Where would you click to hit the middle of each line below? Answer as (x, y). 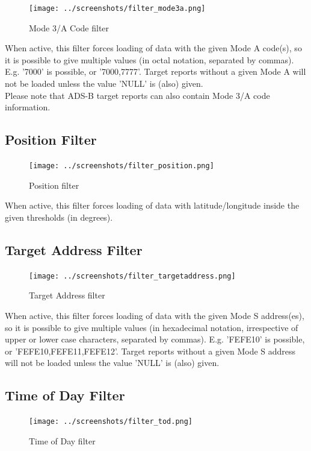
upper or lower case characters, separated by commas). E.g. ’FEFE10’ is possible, (155, 339)
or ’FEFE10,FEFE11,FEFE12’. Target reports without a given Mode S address (150, 351)
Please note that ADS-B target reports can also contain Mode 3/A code (137, 95)
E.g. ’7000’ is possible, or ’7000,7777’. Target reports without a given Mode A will (155, 71)
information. (28, 107)
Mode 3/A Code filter (69, 27)
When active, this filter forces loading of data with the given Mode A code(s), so (153, 48)
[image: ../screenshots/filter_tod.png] (111, 422)
